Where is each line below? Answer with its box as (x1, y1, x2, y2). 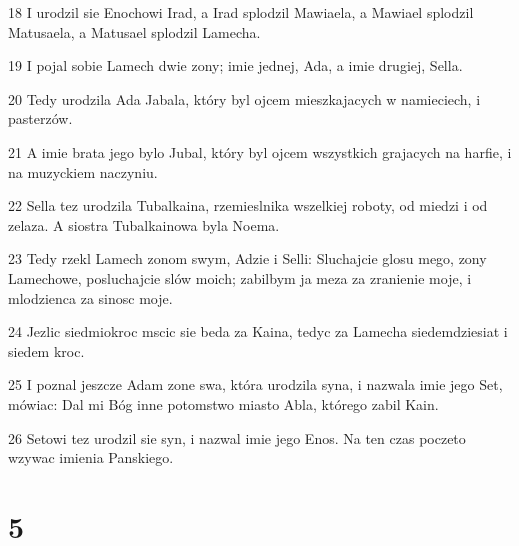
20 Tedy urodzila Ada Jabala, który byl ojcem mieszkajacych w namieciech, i (8, 88, 481, 109)
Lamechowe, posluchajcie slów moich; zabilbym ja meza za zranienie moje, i (8, 267, 472, 288)
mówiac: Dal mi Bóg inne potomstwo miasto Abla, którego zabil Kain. (8, 393, 439, 414)
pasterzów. (8, 108, 73, 129)
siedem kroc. (8, 340, 85, 361)
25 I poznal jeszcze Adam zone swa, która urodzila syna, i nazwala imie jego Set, (8, 374, 503, 395)
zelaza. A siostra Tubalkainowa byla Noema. (8, 214, 280, 235)
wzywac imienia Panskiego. (8, 447, 174, 468)
